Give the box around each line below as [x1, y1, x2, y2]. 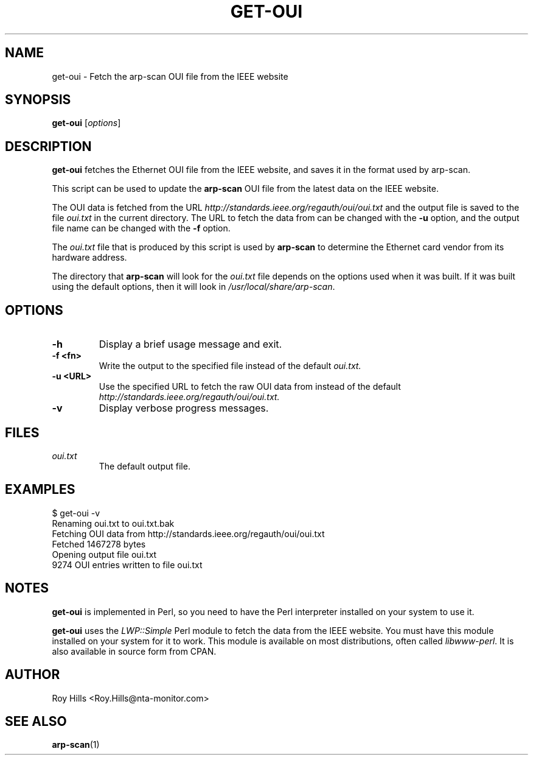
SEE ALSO [5, 713, 67, 729]
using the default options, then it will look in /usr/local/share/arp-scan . [52, 281, 335, 292]
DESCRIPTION [5, 138, 92, 154]
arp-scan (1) [52, 739, 100, 750]
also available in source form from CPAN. [52, 646, 217, 656]
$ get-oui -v [52, 507, 100, 518]
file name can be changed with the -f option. [52, 223, 231, 234]
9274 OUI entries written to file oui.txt [52, 559, 203, 570]
